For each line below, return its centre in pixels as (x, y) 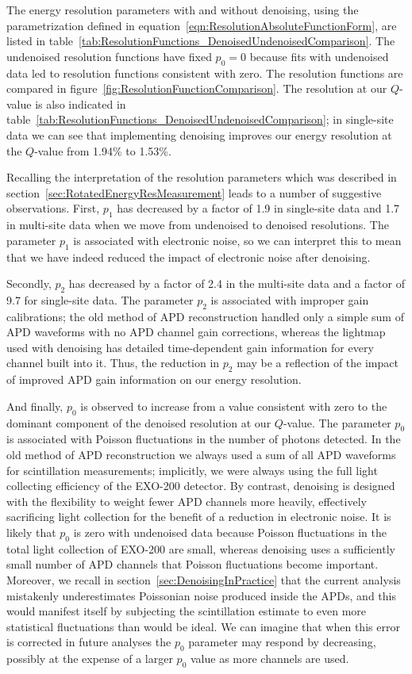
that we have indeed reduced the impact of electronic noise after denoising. (189, 257)
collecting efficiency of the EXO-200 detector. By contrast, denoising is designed (201, 486)
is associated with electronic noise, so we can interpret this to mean (237, 240)
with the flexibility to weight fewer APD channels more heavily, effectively (187, 501)
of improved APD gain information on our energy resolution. (154, 379)
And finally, (35, 406)
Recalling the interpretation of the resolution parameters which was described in (202, 177)
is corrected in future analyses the (89, 642)
